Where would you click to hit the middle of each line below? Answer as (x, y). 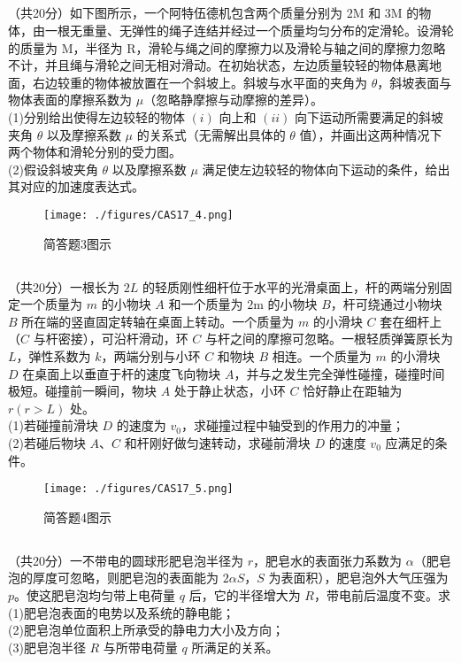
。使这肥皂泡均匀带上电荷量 (95, 594)
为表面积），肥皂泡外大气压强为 (358, 578)
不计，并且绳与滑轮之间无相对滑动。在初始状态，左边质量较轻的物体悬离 (219, 65)
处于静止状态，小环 (230, 391)
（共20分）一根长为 (64, 286)
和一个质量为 (206, 304)
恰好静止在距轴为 (353, 391)
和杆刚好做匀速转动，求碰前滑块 (217, 442)
